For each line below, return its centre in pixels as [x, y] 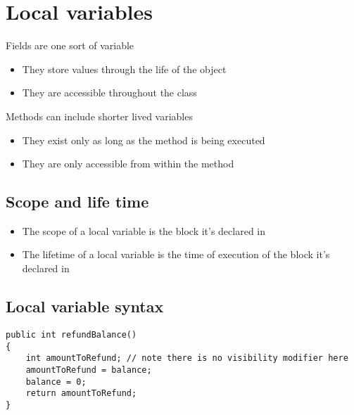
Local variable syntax [85, 306]
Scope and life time [77, 202]
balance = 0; [56, 382]
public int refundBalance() [71, 334]
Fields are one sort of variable [70, 45]
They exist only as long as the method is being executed [144, 140]
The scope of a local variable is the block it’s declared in [144, 230]
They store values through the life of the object [124, 69]
